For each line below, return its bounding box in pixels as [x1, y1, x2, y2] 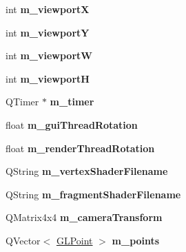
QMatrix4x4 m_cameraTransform [6, 210, 163, 224]
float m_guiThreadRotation [6, 117, 138, 132]
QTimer [6, 94, 39, 109]
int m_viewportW [6, 48, 92, 63]
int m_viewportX [6, 2, 90, 16]
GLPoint [56, 233, 93, 247]
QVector [6, 233, 41, 247]
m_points [112, 233, 160, 247]
